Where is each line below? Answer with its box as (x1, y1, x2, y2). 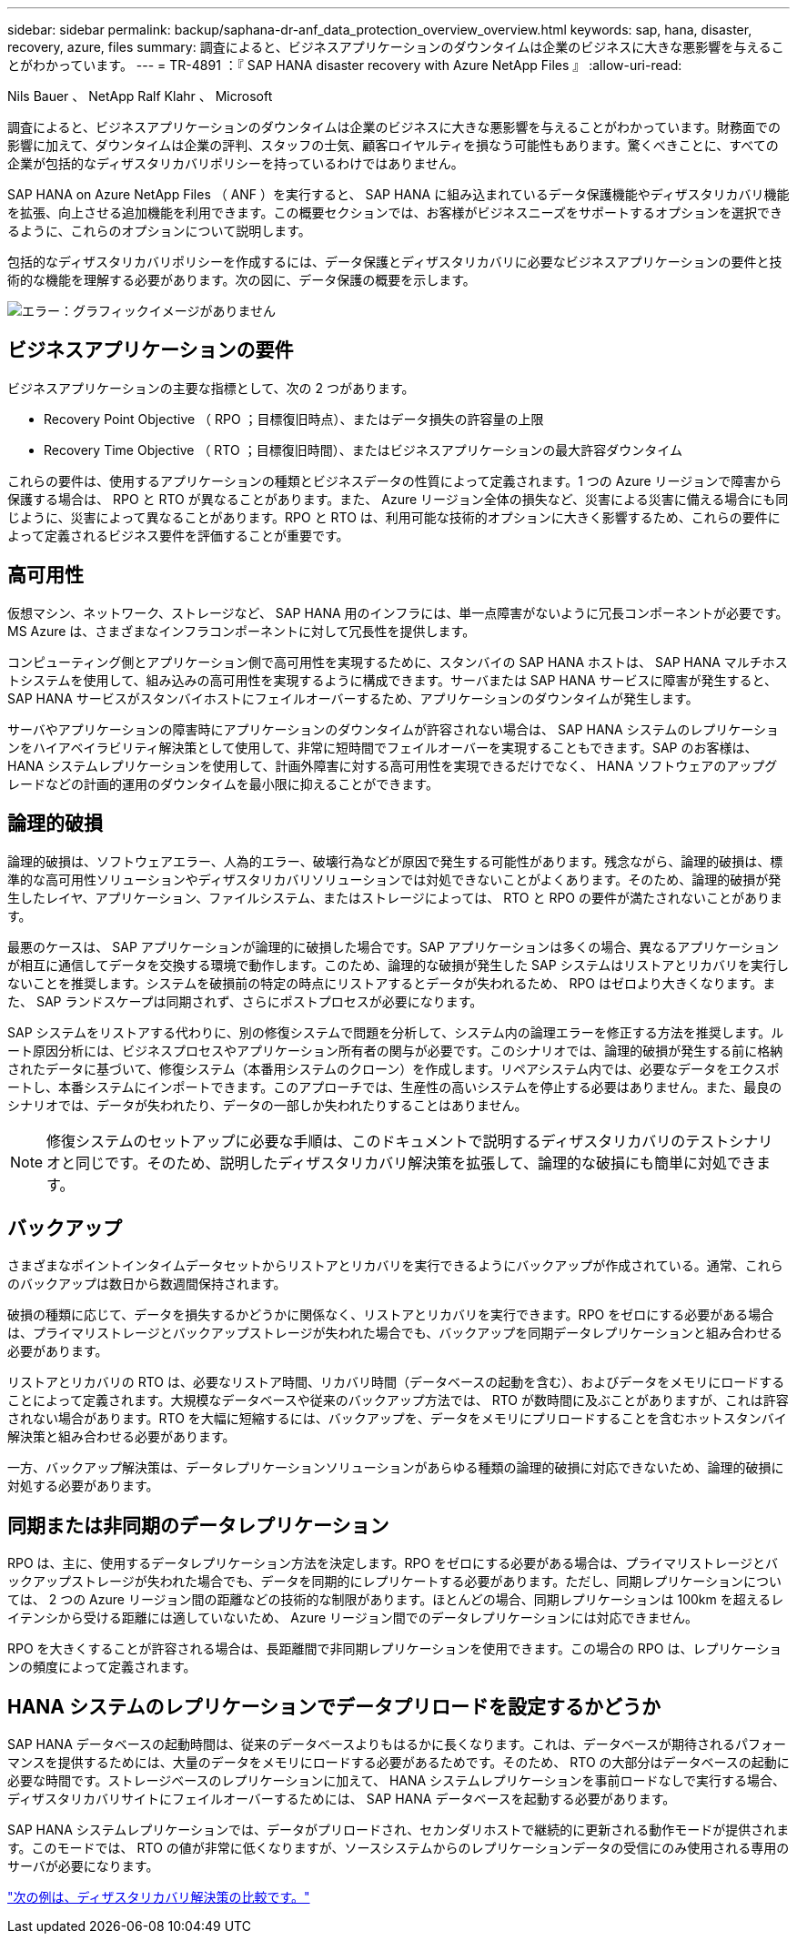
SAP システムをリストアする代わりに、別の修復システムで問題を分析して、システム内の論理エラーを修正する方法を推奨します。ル (7, 1024, 784, 1040)
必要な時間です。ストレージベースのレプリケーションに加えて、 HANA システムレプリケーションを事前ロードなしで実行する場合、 (7, 1773, 785, 1789)
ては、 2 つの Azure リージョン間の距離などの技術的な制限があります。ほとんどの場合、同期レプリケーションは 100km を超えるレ (7, 1592, 784, 1608)
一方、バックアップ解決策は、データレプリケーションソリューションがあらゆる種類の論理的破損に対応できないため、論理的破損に (7, 1460, 784, 1476)
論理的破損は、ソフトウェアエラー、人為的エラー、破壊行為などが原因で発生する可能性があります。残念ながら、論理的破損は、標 (7, 853, 783, 869)
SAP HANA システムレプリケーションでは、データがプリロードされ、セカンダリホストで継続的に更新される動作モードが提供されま (7, 1822, 790, 1838)
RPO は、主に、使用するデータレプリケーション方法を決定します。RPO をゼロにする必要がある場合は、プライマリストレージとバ (7, 1555, 778, 1572)
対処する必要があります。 (7, 1478, 159, 1494)
